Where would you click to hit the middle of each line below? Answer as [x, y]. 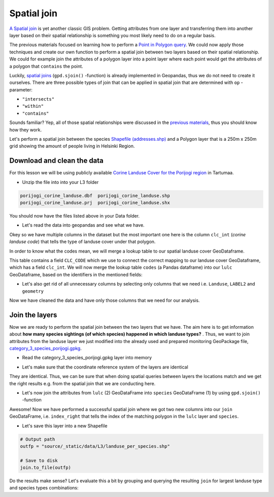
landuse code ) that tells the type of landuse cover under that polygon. [82, 242]
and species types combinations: [44, 488]
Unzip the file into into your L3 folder [60, 182]
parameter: [21, 89]
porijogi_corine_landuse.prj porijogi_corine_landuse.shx [95, 203]
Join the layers [33, 315]
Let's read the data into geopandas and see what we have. [83, 225]
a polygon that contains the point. [46, 66]
